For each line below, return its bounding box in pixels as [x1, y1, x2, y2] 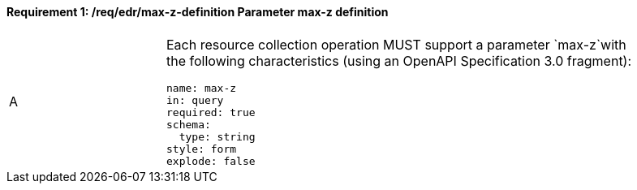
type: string [179, 130, 256, 143]
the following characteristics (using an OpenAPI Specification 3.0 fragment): [166, 52, 632, 69]
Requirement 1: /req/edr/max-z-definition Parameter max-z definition [6, 5, 389, 19]
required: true [166, 106, 256, 119]
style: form [166, 142, 237, 155]
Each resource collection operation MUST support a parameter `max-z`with [166, 36, 626, 53]
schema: [166, 118, 211, 131]
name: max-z [166, 81, 237, 94]
